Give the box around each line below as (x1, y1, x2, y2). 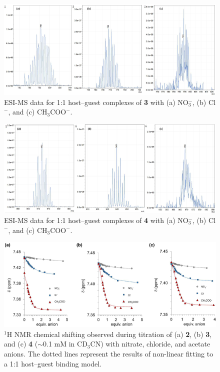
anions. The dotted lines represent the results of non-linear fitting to (4, 348, 213, 358)
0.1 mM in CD (43, 338, 87, 349)
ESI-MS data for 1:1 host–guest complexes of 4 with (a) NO (4, 214, 188, 225)
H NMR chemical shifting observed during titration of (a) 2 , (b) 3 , (6, 328, 212, 339)
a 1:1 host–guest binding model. (4, 358, 102, 368)
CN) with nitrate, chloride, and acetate (90, 338, 210, 349)
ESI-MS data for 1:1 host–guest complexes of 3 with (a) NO (4, 96, 188, 107)
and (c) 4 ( (4, 338, 38, 349)
